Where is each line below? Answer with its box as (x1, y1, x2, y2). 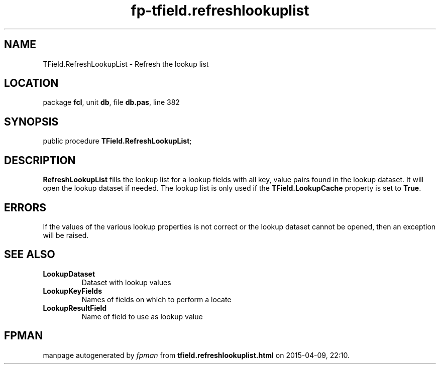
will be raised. (43, 230, 89, 239)
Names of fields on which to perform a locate (81, 295, 232, 304)
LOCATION (4, 77, 59, 90)
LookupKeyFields (43, 286, 102, 295)
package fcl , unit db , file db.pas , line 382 (43, 98, 180, 107)
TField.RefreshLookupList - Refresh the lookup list (43, 59, 209, 68)
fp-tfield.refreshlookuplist (131, 2, 309, 19)
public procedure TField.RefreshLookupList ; (43, 137, 192, 146)
